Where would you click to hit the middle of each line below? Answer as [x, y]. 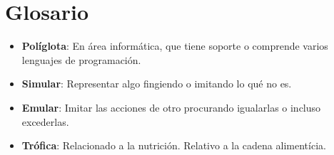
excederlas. [45, 121]
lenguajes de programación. [81, 59]
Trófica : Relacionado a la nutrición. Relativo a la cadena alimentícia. [174, 145]
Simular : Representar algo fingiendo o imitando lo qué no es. [157, 84]
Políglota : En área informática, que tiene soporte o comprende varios [175, 46]
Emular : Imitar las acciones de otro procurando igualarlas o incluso [171, 107]
